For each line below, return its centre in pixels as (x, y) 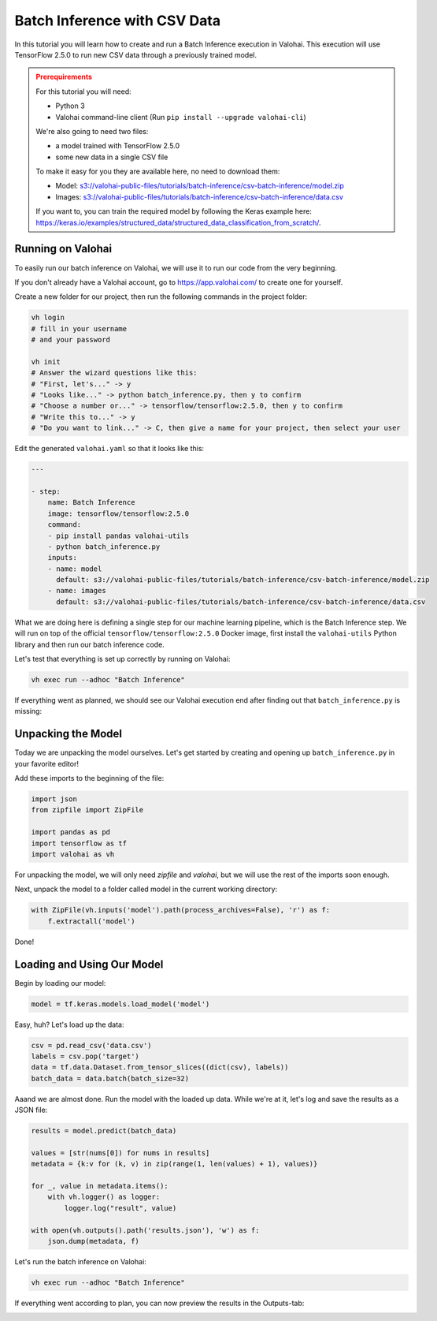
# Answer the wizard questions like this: (114, 373)
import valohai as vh (73, 855)
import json (54, 799)
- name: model (75, 569)
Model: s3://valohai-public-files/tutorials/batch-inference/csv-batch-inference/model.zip (200, 186)
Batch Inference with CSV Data (117, 21)
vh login (48, 318)
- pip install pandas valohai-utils (118, 535)
